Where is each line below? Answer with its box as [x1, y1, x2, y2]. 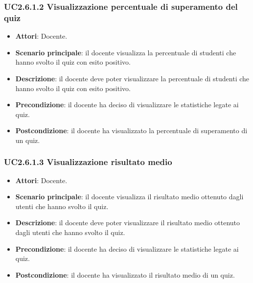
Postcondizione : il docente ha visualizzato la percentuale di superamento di [15, 125, 248, 136]
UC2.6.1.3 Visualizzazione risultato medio [4, 156, 172, 168]
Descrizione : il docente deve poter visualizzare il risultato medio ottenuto [15, 217, 240, 228]
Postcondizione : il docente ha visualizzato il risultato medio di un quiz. [15, 269, 235, 280]
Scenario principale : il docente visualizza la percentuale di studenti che [15, 47, 236, 57]
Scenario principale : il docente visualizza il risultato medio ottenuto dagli [15, 191, 244, 202]
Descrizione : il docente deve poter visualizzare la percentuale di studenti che [15, 73, 250, 83]
